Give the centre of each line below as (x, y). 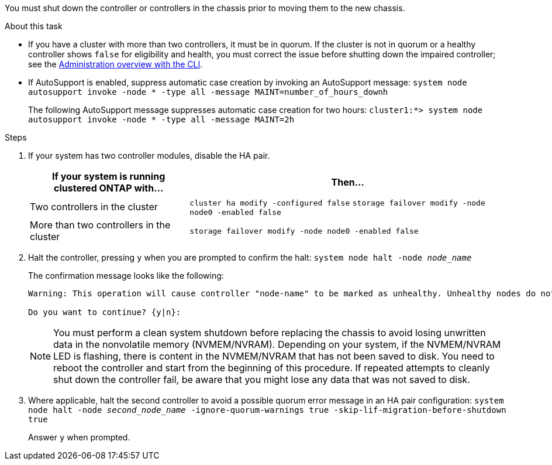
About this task (34, 26)
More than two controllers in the (100, 225)
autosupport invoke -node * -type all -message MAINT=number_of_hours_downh (208, 92)
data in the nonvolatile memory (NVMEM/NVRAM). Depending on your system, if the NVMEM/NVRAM (277, 344)
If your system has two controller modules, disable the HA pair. (149, 155)
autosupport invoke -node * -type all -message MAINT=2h (161, 119)
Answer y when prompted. (79, 437)
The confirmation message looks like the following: (126, 276)
